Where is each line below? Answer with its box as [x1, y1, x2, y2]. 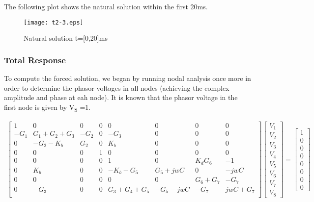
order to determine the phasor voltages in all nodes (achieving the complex [4, 82, 229, 93]
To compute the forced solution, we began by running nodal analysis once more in [4, 73, 251, 83]
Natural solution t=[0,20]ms [24, 33, 108, 43]
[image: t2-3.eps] [24, 19, 84, 26]
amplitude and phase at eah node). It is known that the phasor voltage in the [4, 92, 238, 102]
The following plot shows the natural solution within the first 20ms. [4, 1, 208, 11]
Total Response [4, 53, 66, 66]
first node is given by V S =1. [4, 101, 91, 113]
